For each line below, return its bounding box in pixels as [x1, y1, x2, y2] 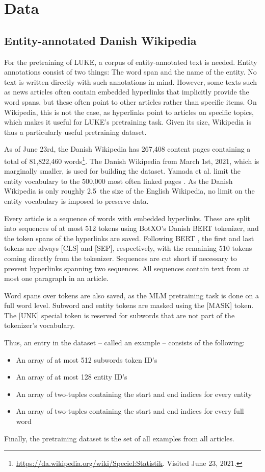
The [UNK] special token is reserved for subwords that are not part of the [4, 310, 235, 320]
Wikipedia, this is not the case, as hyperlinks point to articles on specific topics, [4, 106, 254, 117]
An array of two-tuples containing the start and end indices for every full [16, 406, 244, 416]
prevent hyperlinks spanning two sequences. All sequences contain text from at [4, 263, 250, 273]
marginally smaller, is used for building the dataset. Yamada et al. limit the [4, 166, 241, 176]
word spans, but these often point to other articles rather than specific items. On [4, 96, 257, 107]
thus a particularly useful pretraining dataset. [4, 126, 147, 137]
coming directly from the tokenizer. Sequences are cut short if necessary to [4, 252, 237, 263]
